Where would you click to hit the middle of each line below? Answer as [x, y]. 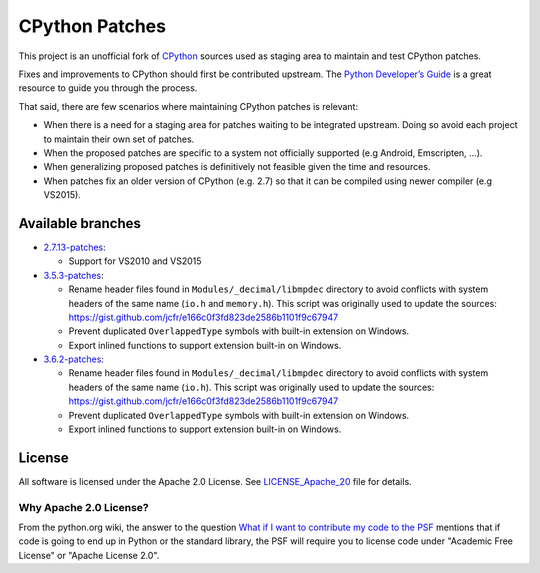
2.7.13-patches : [75, 247]
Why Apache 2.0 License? [83, 507]
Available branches [80, 223]
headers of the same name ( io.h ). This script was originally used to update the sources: [251, 387]
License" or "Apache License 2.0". [89, 555]
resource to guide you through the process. [108, 88]
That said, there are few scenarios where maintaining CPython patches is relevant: [188, 106]
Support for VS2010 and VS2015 [135, 261]
